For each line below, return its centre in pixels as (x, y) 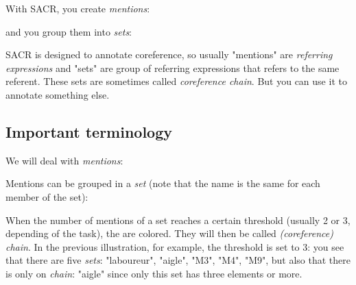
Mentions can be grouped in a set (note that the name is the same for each (163, 183)
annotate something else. (58, 94)
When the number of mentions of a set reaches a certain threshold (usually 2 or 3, (178, 220)
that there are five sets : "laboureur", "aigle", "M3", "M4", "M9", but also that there (178, 260)
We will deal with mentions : (64, 160)
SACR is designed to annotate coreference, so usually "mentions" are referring (169, 54)
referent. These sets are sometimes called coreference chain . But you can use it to (176, 81)
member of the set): (47, 196)
